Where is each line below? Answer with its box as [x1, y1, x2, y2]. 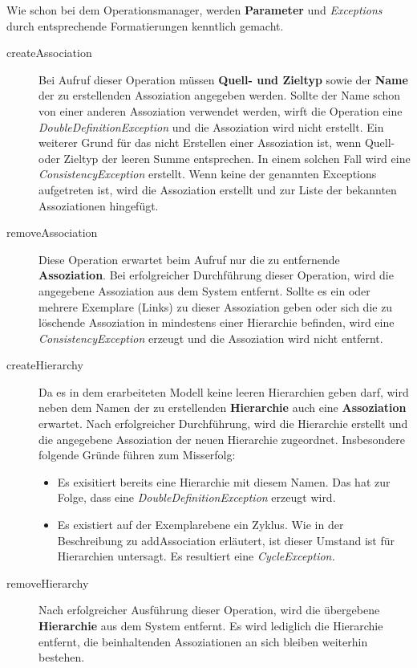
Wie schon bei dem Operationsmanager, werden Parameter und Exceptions [6, 2, 383, 18]
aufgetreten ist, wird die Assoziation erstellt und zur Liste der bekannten [38, 181, 397, 198]
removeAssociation [6, 224, 98, 241]
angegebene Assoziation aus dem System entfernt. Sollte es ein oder [38, 282, 370, 299]
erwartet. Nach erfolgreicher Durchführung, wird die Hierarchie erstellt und [38, 415, 408, 432]
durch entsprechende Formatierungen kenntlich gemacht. [6, 17, 284, 34]
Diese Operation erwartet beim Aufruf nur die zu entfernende [38, 250, 340, 267]
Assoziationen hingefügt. [38, 197, 159, 214]
